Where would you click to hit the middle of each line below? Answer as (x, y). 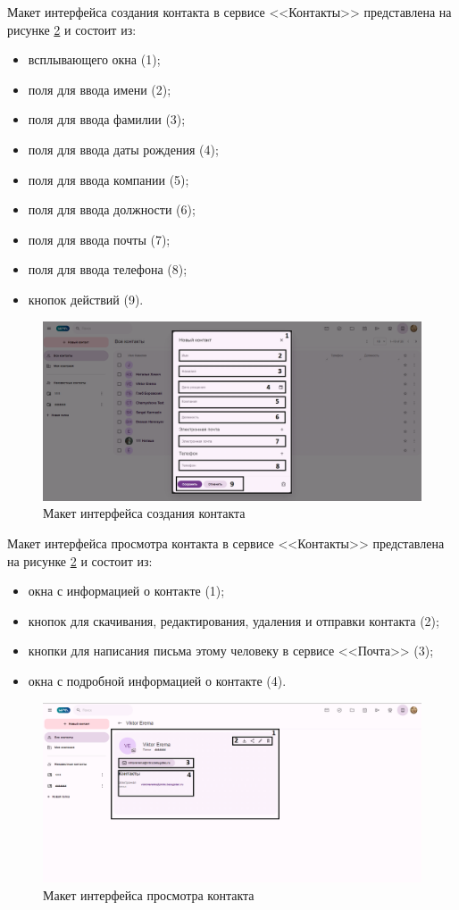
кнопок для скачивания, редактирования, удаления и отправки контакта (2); (234, 620)
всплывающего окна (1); (94, 59)
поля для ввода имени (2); (100, 89)
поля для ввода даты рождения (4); (123, 149)
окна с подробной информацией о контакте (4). (157, 680)
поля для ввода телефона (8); (108, 269)
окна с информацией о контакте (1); (126, 591)
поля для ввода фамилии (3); (107, 119)
